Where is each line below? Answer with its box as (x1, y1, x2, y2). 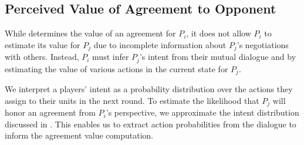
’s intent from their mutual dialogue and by (139, 50, 296, 63)
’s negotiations (237, 38, 289, 50)
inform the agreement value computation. (5, 129, 154, 141)
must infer (92, 50, 129, 63)
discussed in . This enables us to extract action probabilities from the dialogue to (5, 117, 296, 130)
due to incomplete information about (93, 38, 227, 50)
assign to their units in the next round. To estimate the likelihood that (5, 94, 259, 106)
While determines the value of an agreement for (5, 27, 176, 39)
